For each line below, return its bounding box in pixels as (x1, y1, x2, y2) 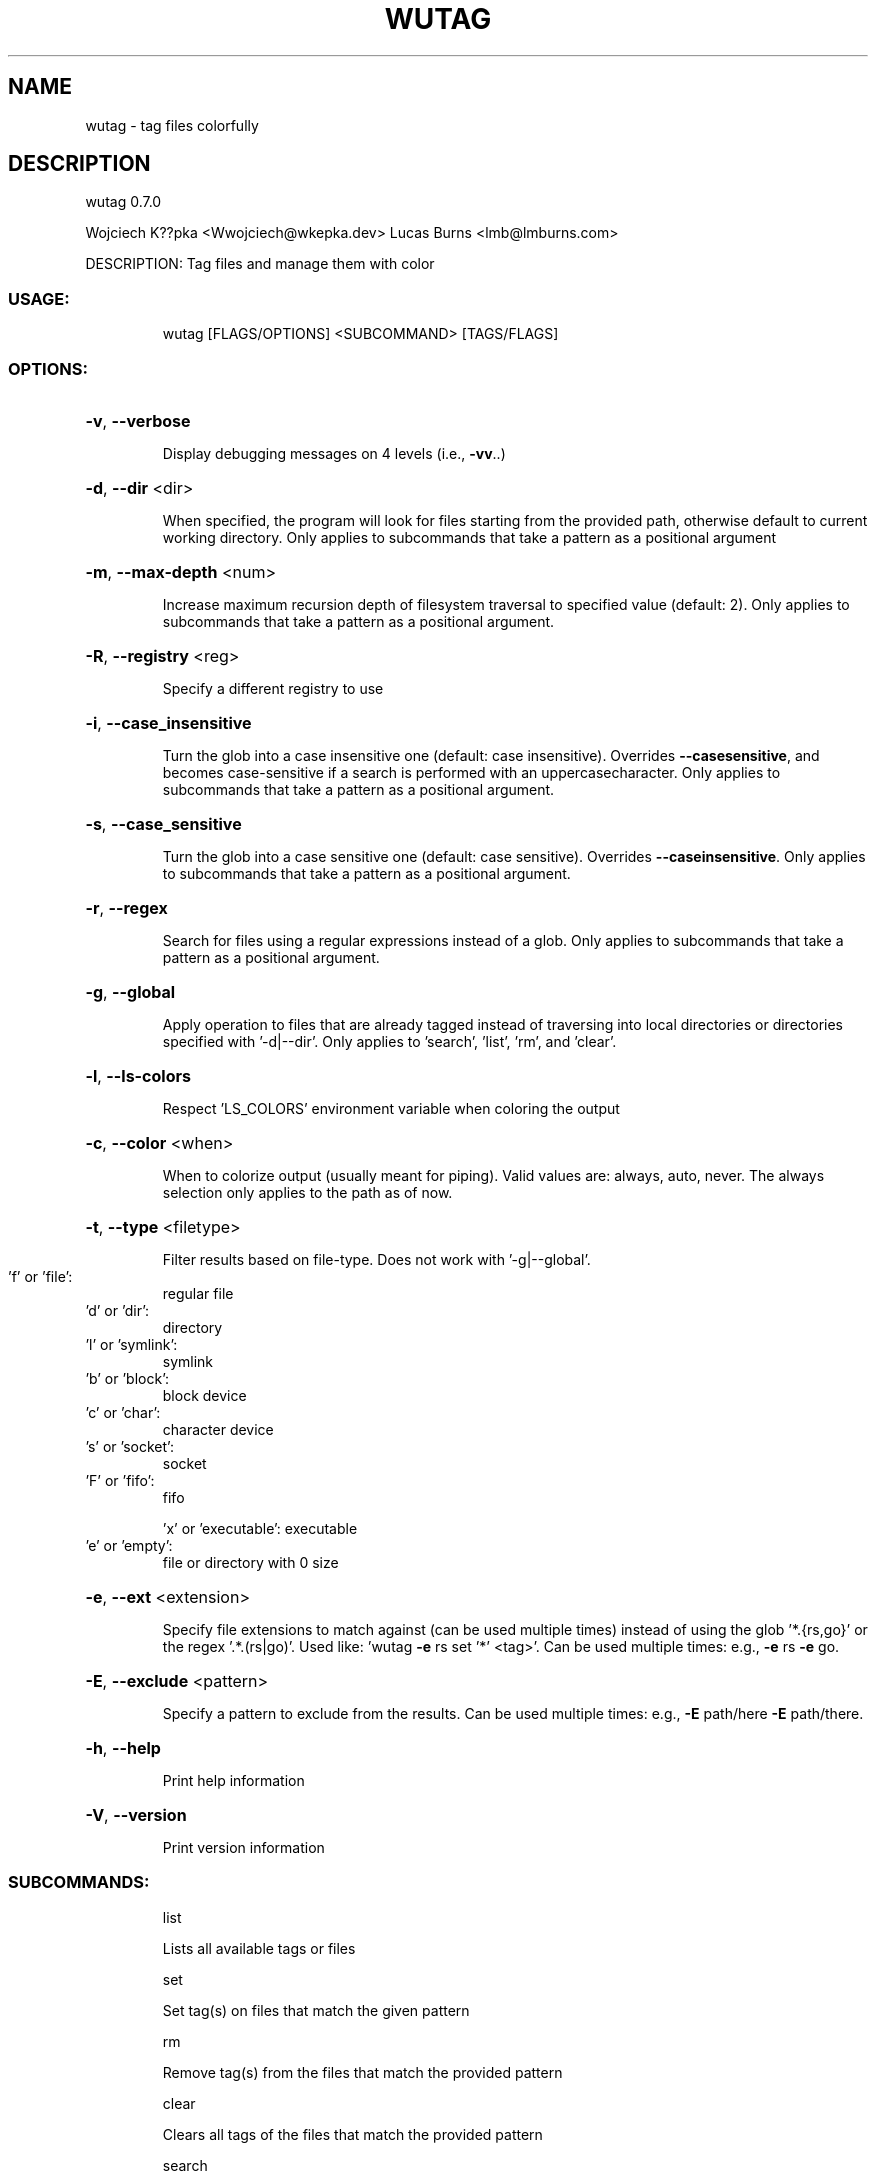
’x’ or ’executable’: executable (162, 1519, 358, 1537)
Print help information (162, 1771, 305, 1789)
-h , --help (85, 1737, 161, 1758)
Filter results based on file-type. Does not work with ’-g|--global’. (162, 1250, 591, 1268)
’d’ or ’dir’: (85, 1301, 150, 1319)
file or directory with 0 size (162, 1553, 339, 1571)
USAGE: (8, 288, 70, 309)
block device (162, 1386, 247, 1404)
